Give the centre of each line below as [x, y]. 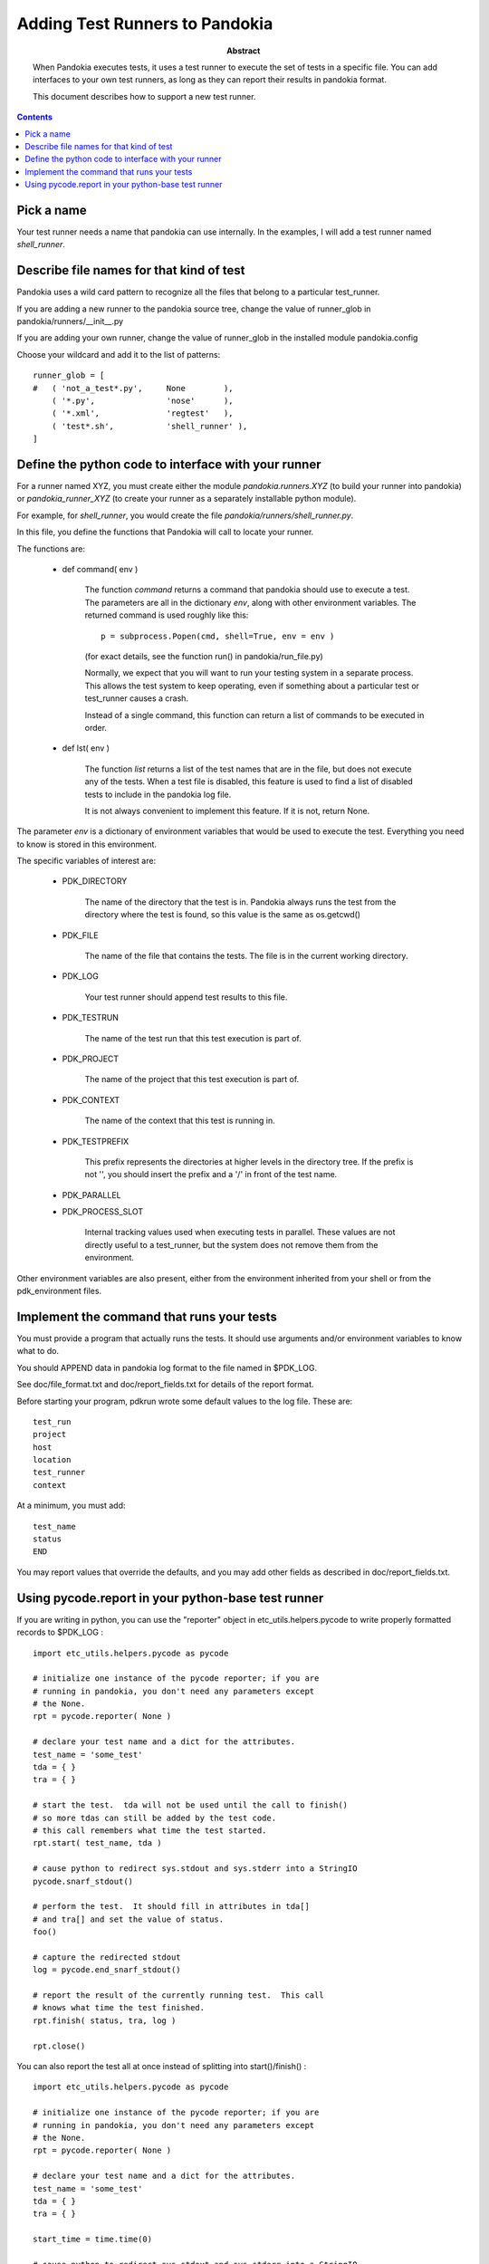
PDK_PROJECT [91, 1059]
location [52, 1460]
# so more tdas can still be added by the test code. [154, 1818]
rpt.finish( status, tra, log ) [105, 2020]
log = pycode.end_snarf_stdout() [107, 1970]
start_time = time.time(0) [93, 2240]
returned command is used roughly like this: [167, 615]
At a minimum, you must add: [71, 1506]
